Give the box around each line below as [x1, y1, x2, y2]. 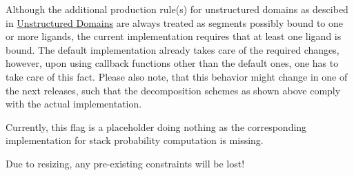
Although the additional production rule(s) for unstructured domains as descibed [6, 2, 348, 16]
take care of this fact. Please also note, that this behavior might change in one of [6, 69, 348, 83]
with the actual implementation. [6, 96, 142, 111]
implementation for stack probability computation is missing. [6, 133, 264, 147]
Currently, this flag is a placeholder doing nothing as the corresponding [6, 119, 307, 134]
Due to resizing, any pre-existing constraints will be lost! [6, 156, 245, 170]
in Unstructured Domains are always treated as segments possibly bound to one [6, 15, 344, 30]
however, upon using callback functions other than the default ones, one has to [6, 56, 339, 70]
